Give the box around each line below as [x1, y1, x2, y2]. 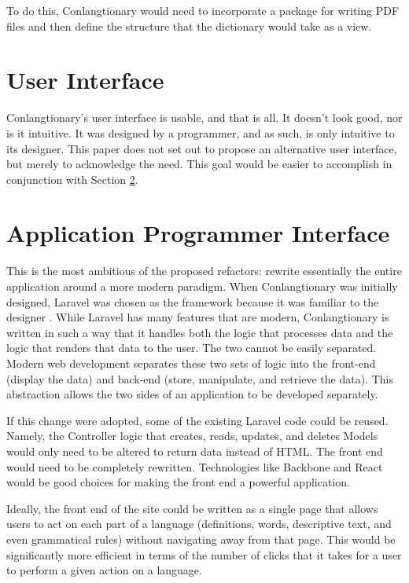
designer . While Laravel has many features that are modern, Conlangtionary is [6, 309, 389, 325]
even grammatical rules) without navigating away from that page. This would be [6, 530, 396, 547]
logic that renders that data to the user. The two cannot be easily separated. [6, 339, 377, 356]
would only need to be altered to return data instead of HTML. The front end [6, 442, 383, 459]
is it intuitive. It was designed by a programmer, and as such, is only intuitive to [6, 124, 395, 141]
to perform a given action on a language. [6, 562, 202, 578]
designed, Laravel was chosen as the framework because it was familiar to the [6, 293, 379, 310]
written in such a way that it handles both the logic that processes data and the [6, 324, 393, 340]
